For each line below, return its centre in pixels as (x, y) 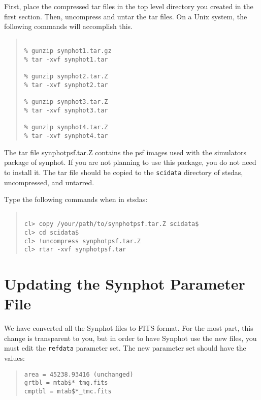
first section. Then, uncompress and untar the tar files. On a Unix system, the (126, 16)
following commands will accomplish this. (69, 26)
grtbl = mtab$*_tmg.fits (66, 383)
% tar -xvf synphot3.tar (66, 111)
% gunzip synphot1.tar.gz (68, 51)
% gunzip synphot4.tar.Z (66, 127)
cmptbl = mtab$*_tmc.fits (68, 392)
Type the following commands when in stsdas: (76, 199)
